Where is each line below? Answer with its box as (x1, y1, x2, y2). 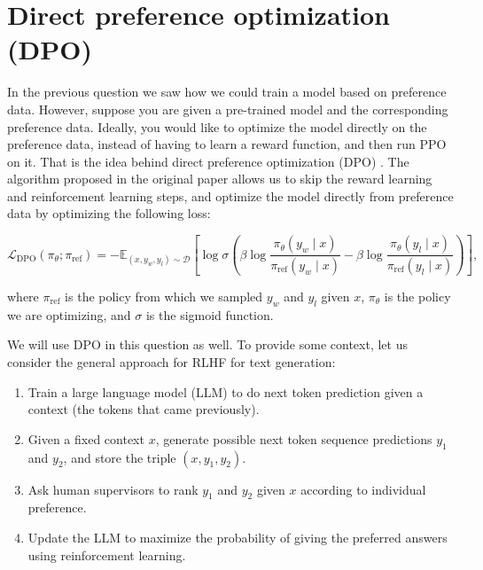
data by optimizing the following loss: (7, 204, 211, 223)
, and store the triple (63, 448, 176, 466)
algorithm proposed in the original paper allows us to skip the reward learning (7, 169, 432, 188)
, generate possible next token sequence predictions (155, 429, 432, 448)
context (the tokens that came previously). (27, 400, 260, 418)
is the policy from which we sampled (65, 287, 263, 305)
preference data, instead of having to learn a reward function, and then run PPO (7, 135, 447, 153)
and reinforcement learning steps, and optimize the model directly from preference (7, 186, 454, 205)
